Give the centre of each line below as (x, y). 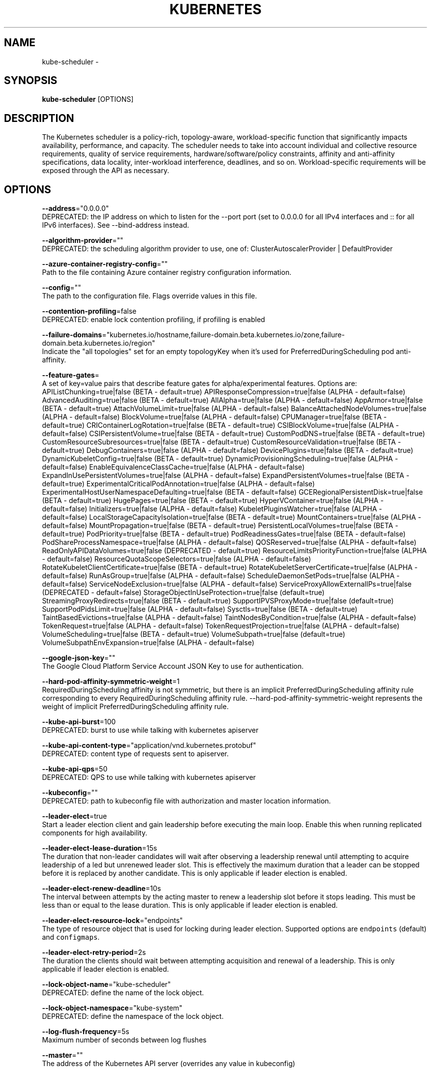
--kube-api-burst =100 (79, 722)
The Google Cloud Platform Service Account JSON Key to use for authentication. (173, 666)
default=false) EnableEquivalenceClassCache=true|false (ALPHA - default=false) (173, 467)
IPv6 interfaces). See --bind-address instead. (116, 225)
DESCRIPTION (39, 118)
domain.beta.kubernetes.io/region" (99, 343)
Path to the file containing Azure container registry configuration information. (167, 272)
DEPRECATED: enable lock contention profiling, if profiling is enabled (154, 320)
